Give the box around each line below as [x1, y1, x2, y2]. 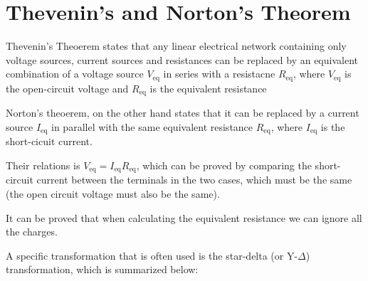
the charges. [6, 224, 58, 239]
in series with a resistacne [163, 66, 275, 81]
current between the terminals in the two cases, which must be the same [36, 172, 352, 187]
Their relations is [6, 157, 80, 172]
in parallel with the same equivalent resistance [51, 119, 253, 134]
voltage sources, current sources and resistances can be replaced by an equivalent [6, 52, 358, 67]
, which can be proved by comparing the [136, 157, 312, 172]
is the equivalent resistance [149, 80, 267, 95]
